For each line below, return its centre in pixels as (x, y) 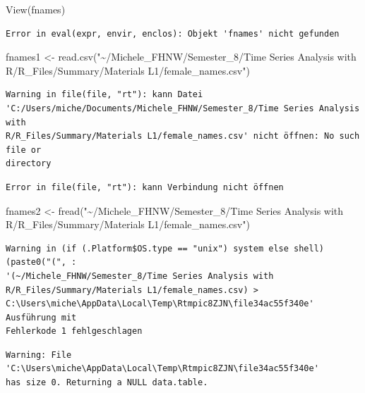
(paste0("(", (36, 262)
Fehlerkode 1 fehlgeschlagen (74, 331)
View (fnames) (36, 9)
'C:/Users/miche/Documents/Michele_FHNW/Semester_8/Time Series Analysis (183, 108)
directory (29, 164)
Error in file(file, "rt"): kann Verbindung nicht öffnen (145, 187)
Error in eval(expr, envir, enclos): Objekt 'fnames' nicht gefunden (173, 33)
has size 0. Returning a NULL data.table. (107, 383)
